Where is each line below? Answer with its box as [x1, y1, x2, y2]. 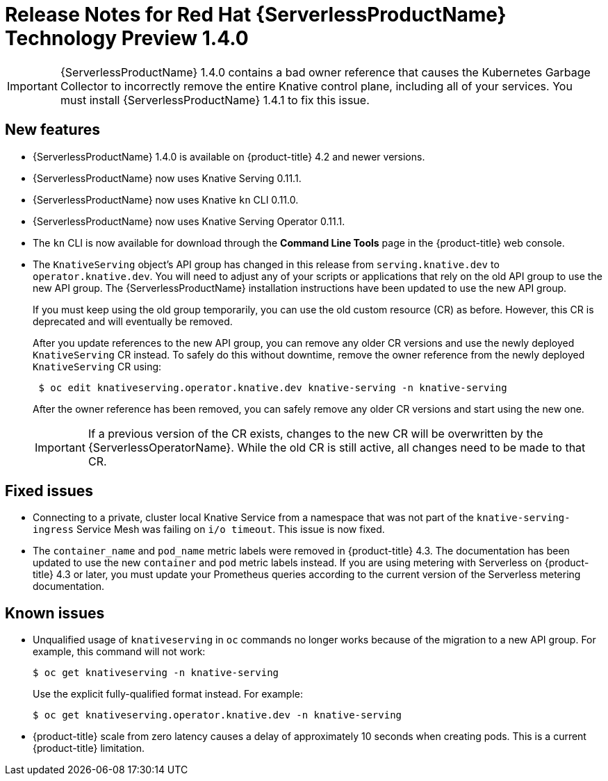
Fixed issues [5, 482, 94, 500]
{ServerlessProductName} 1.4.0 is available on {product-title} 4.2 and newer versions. [33, 150, 425, 163]
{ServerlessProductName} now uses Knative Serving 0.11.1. [33, 172, 302, 184]
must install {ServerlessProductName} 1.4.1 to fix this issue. [60, 92, 370, 107]
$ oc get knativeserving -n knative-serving [33, 667, 279, 679]
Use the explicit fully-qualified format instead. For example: [33, 688, 303, 700]
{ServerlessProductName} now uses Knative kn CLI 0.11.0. [33, 193, 299, 206]
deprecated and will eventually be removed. [33, 315, 233, 327]
